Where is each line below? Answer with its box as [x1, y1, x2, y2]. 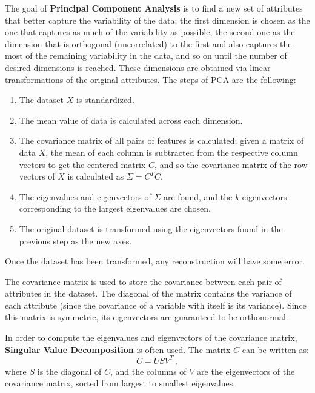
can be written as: [242, 343, 309, 355]
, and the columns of [110, 364, 187, 377]
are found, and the [163, 190, 233, 203]
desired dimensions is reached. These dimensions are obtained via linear [5, 61, 271, 73]
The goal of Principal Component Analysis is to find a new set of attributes [5, 2, 303, 14]
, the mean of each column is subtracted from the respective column [45, 146, 298, 158]
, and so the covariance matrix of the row [154, 158, 308, 170]
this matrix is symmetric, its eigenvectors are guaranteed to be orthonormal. [5, 311, 288, 323]
